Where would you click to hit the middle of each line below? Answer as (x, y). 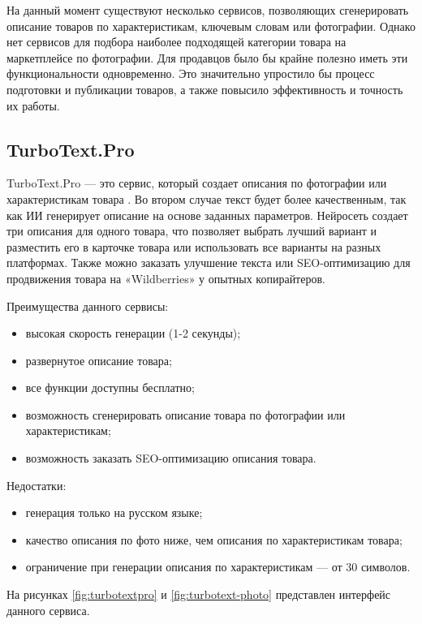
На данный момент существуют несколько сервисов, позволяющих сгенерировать (208, 10)
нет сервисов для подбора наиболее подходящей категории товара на (177, 42)
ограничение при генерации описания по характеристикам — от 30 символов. (218, 567)
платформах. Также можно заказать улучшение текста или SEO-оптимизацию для (209, 263)
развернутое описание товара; (99, 360)
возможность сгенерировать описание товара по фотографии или (185, 414)
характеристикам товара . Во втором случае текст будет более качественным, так (207, 198)
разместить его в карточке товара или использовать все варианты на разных (194, 246)
